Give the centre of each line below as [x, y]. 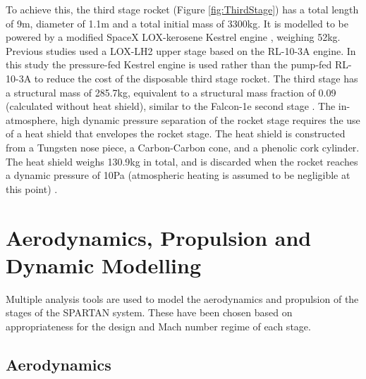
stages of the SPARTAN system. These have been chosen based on [149, 312]
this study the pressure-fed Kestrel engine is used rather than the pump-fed [169, 64]
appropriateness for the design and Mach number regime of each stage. [158, 326]
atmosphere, [32, 119]
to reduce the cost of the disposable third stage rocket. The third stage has [196, 78]
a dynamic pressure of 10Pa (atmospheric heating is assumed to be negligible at [178, 175]
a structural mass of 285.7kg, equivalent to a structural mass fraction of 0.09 [171, 92]
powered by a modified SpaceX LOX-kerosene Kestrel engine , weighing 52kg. [173, 37]
